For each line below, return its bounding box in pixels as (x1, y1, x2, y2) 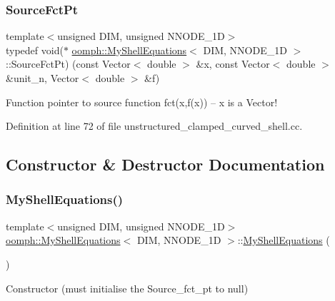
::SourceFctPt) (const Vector (6, 56, 131, 71)
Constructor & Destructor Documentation (6, 153, 325, 175)
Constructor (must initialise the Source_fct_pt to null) (6, 280, 249, 295)
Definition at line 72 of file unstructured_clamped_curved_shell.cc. (6, 118, 303, 133)
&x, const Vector (196, 56, 270, 71)
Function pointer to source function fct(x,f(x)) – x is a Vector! (6, 94, 278, 109)
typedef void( (6, 42, 64, 57)
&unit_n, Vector (6, 71, 79, 85)
